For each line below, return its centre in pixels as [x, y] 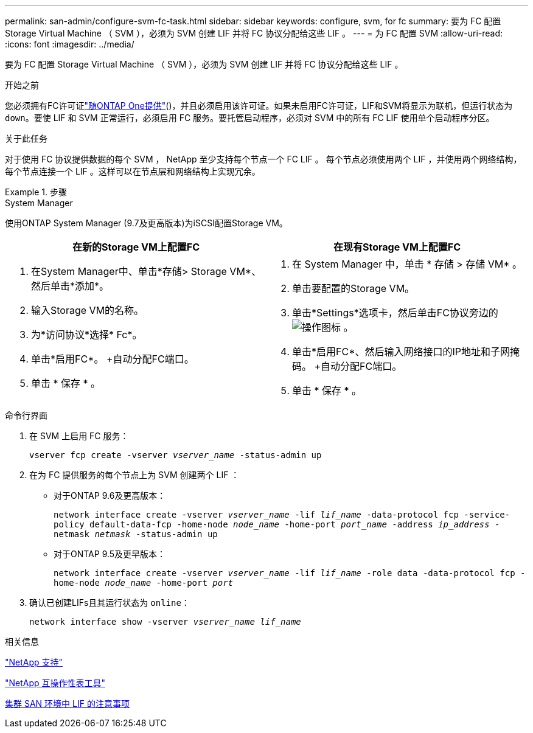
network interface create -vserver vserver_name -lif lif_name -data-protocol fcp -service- [282, 515]
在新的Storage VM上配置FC [136, 247]
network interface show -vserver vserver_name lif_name [165, 622]
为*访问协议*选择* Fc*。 [87, 335]
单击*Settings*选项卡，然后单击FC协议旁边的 [395, 313]
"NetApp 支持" [34, 662]
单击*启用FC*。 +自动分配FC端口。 [113, 359]
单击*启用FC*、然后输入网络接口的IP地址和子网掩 [406, 352]
